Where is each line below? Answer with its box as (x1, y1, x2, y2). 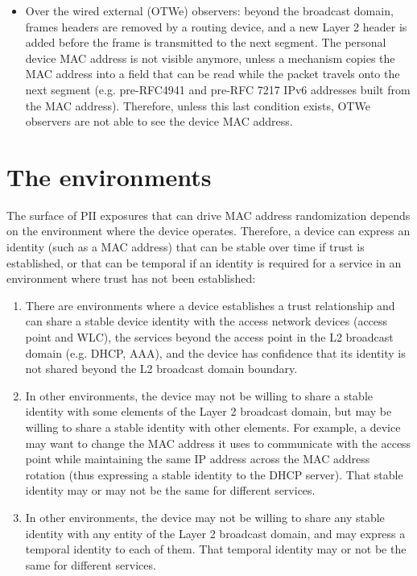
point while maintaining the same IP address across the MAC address (25, 450, 370, 467)
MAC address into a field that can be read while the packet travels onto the (25, 65, 400, 82)
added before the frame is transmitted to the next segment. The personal (25, 34, 386, 51)
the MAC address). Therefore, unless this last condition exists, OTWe (25, 97, 370, 114)
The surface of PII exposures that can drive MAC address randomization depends (6, 206, 411, 223)
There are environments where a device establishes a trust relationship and (25, 296, 395, 313)
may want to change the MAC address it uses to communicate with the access (25, 434, 411, 451)
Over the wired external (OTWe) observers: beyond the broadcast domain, (25, 2, 394, 19)
